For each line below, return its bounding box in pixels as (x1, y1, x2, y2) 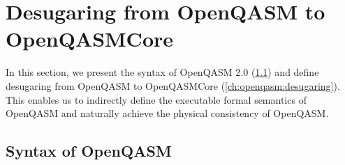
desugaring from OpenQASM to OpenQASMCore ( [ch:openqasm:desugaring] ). (6, 78, 340, 93)
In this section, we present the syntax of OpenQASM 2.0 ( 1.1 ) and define (6, 65, 319, 79)
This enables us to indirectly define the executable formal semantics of (6, 92, 307, 107)
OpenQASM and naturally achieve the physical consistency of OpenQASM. (6, 106, 329, 120)
